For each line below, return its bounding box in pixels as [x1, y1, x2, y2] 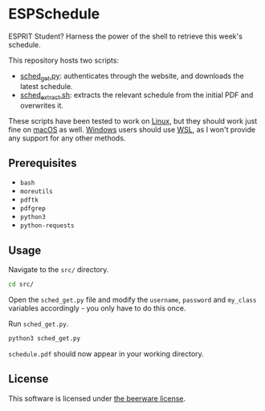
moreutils [19, 188, 54, 196]
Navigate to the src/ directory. [8, 265, 109, 275]
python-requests [19, 222, 75, 230]
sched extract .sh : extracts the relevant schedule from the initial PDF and [19, 90, 254, 101]
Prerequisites [8, 156, 77, 169]
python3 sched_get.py [8, 335, 81, 343]
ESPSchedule [8, 5, 100, 23]
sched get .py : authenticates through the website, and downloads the [19, 71, 244, 83]
